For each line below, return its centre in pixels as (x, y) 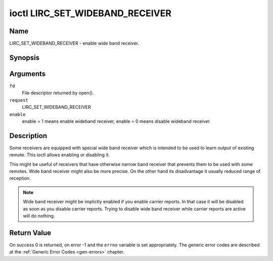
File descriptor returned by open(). (58, 93)
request (19, 100)
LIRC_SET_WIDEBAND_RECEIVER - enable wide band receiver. (74, 43)
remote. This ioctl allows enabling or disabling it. (60, 155)
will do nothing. (39, 215)
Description (28, 136)
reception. (20, 178)
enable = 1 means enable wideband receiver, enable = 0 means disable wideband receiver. (116, 121)
